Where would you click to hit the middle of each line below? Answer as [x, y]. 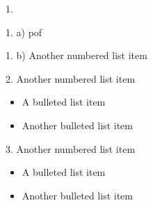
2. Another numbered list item [71, 78]
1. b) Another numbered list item [76, 55]
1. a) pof [24, 32]
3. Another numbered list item [71, 148]
